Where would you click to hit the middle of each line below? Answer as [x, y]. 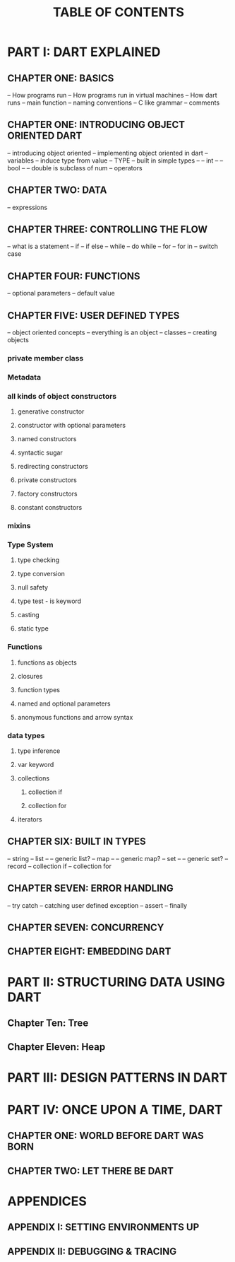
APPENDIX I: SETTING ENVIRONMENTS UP [103, 1227]
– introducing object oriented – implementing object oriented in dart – [108, 153]
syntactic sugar [40, 452]
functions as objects [47, 662]
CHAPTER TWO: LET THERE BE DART [91, 1171]
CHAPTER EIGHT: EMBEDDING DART [89, 952]
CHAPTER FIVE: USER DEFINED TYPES [94, 315]
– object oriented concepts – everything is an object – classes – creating [112, 332]
